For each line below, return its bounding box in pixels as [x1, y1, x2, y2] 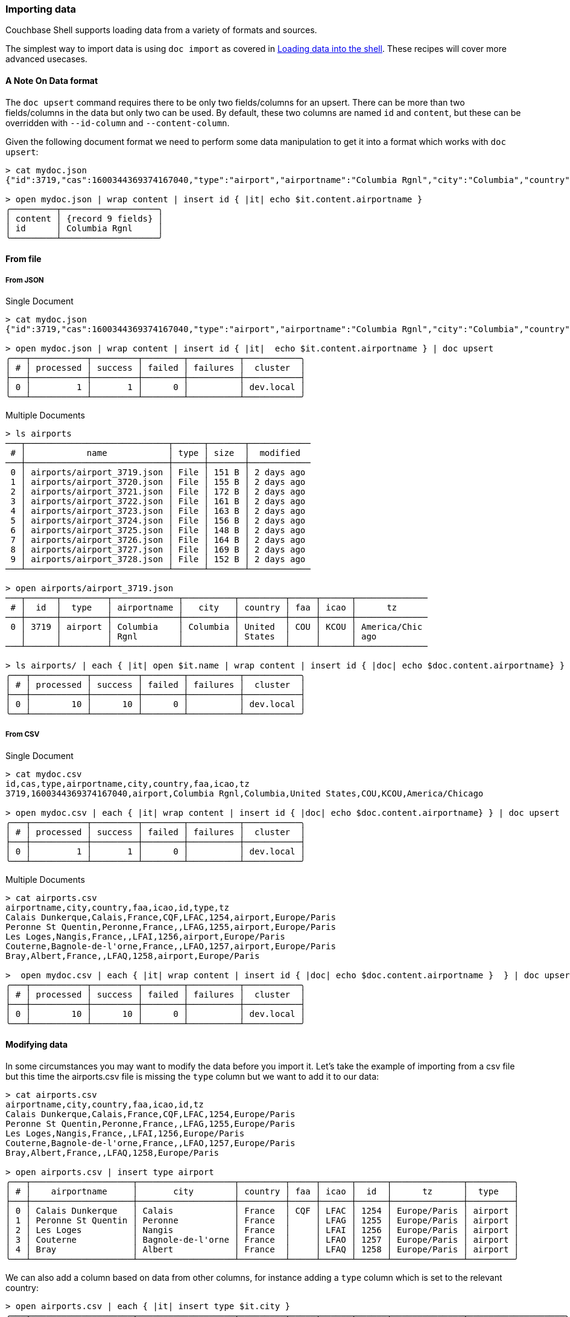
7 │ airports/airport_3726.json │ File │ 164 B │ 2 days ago [10, 534, 306, 545]
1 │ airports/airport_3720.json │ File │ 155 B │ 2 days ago [10, 476, 306, 487]
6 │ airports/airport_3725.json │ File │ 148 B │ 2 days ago [10, 525, 306, 535]
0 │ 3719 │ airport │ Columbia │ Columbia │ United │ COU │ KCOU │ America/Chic [10, 621, 423, 632]
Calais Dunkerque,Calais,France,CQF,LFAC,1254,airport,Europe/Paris [5, 912, 336, 922]
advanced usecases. [5, 54, 87, 65]
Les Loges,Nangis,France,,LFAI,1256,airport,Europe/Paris [5, 931, 285, 941]
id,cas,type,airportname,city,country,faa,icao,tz [5, 778, 250, 789]
